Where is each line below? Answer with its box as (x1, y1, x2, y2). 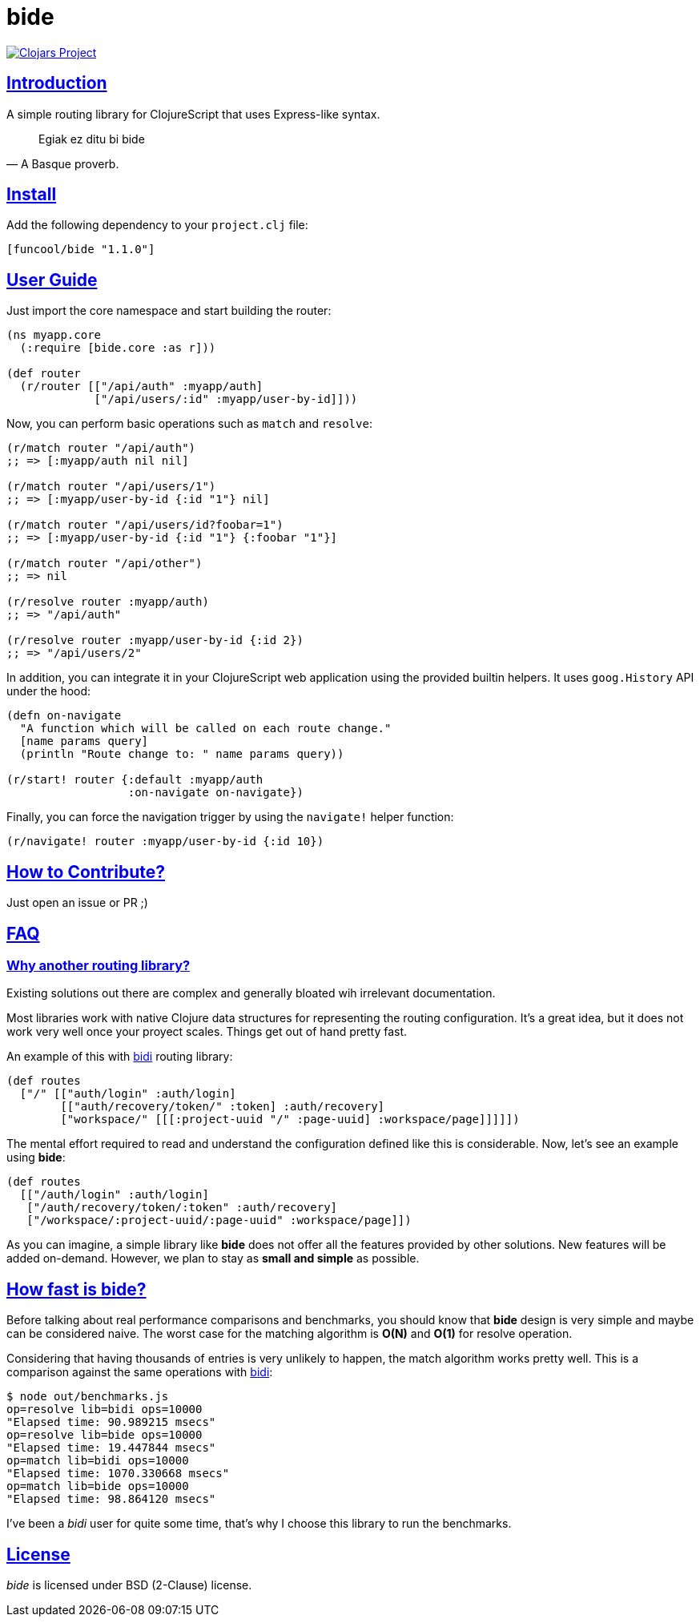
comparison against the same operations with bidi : (6, 1365, 273, 1379)
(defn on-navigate (6, 709, 122, 723)
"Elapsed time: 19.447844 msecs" (6, 1441, 216, 1455)
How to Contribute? (6, 861, 166, 882)
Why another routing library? (6, 956, 191, 973)
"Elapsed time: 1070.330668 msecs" (6, 1467, 230, 1480)
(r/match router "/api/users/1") (6, 480, 216, 493)
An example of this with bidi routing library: (6, 1049, 233, 1064)
